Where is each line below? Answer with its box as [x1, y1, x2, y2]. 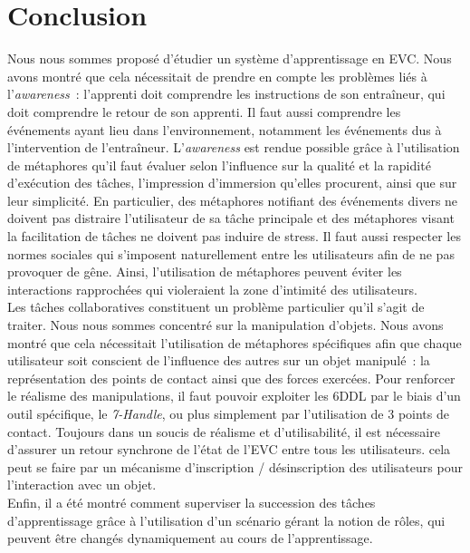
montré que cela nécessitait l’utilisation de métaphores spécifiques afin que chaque [7, 333, 462, 352]
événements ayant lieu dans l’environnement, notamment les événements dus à [7, 120, 442, 139]
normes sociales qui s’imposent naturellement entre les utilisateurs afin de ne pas [7, 244, 455, 263]
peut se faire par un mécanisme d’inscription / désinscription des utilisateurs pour [7, 457, 463, 476]
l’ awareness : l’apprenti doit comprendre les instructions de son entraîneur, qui [7, 84, 446, 103]
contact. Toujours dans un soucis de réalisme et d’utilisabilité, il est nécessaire [7, 422, 440, 441]
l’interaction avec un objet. [7, 475, 157, 494]
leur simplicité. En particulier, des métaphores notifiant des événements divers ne [7, 190, 458, 209]
